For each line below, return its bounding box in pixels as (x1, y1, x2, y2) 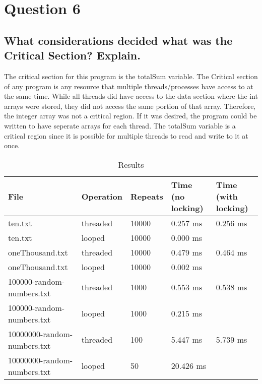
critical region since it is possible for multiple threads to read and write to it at (4, 130, 248, 141)
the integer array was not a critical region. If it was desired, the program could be (4, 110, 257, 121)
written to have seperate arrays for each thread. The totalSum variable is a (4, 120, 236, 131)
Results (118, 158, 144, 170)
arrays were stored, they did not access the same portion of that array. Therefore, (4, 100, 256, 111)
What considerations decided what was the (4, 32, 233, 48)
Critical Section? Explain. (4, 47, 141, 63)
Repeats (130, 190, 163, 202)
